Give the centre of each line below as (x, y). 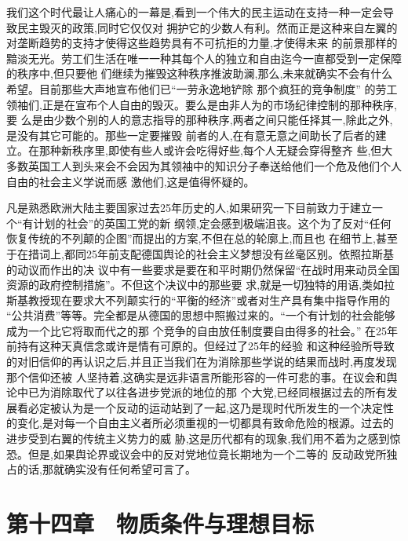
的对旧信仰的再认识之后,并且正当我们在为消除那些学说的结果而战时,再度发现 (202, 362)
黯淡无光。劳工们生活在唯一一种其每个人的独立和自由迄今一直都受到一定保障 (204, 58)
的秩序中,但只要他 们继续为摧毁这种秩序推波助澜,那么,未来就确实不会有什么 (200, 73)
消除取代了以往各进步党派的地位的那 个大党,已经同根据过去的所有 (218, 392)
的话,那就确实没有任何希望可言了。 (106, 469)
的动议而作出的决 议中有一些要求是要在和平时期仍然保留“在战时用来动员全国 (203, 269)
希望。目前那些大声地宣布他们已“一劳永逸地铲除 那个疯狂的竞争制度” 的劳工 (202, 88)
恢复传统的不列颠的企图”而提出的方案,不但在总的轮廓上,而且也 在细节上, (191, 238)
